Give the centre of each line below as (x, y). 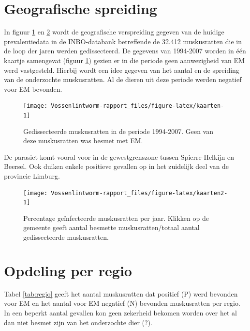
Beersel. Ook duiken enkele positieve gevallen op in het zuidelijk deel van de (117, 166)
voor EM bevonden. (33, 89)
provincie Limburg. (32, 175)
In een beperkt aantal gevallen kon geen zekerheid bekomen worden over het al (120, 312)
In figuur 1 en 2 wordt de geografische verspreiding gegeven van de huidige (114, 32)
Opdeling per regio (68, 270)
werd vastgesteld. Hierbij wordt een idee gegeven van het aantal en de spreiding (122, 70)
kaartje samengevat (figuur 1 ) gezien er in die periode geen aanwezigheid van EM (124, 60)
